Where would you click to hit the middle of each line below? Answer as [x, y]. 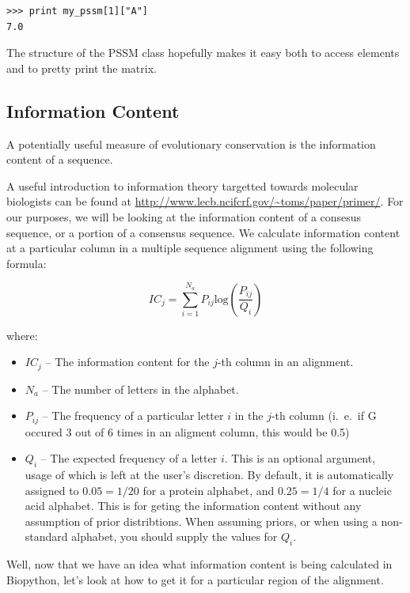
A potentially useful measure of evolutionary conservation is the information [191, 144]
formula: [27, 263]
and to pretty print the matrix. [82, 68]
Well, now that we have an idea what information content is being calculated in [199, 564]
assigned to [52, 490]
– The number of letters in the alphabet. [140, 389]
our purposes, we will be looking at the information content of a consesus [184, 216]
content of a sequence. [60, 159]
